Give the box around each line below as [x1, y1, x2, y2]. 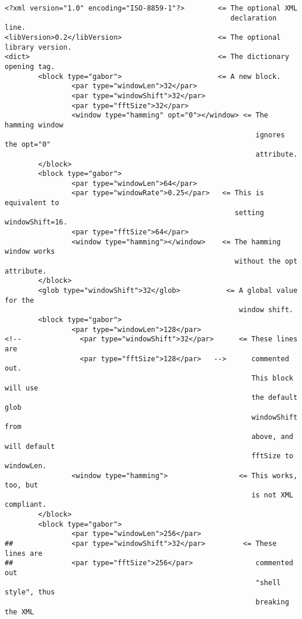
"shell [255, 578, 281, 587]
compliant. [5, 500, 47, 509]
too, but [5, 481, 39, 490]
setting [234, 208, 264, 217]
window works [5, 247, 55, 256]
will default [5, 442, 55, 451]
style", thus [5, 588, 55, 597]
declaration [230, 13, 277, 22]
